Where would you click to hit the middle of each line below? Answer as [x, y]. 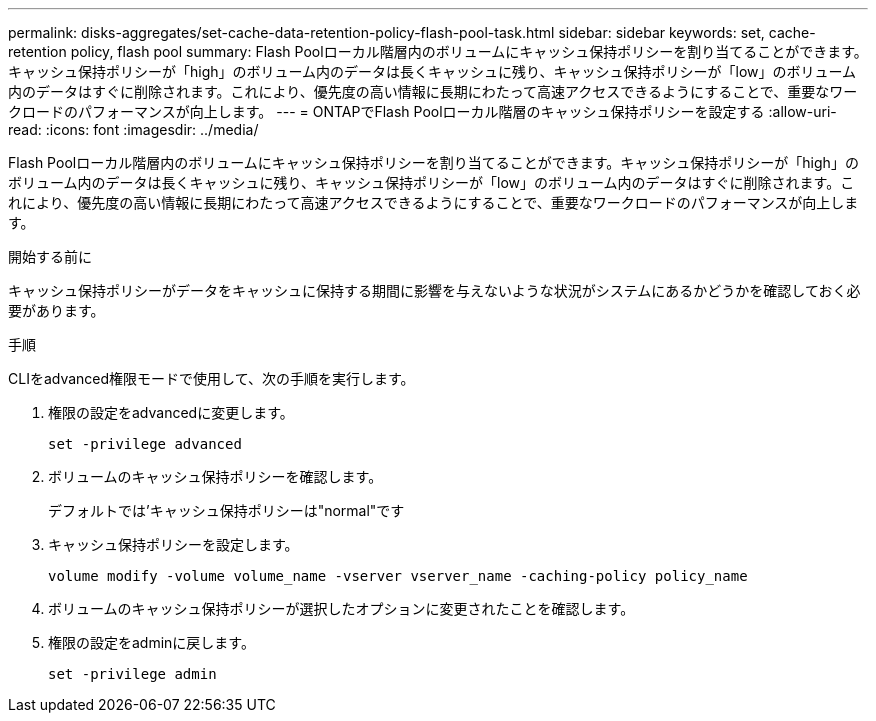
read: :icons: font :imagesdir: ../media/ [133, 129]
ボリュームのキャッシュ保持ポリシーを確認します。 [215, 476]
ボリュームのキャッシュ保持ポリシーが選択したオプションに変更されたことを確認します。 [341, 608]
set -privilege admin [132, 674]
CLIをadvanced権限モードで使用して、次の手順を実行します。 [211, 378]
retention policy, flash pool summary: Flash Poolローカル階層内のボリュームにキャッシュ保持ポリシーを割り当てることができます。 [438, 51]
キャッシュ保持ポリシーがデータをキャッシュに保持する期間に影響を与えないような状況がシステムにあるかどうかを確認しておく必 [434, 290]
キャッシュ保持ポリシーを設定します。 [173, 544]
